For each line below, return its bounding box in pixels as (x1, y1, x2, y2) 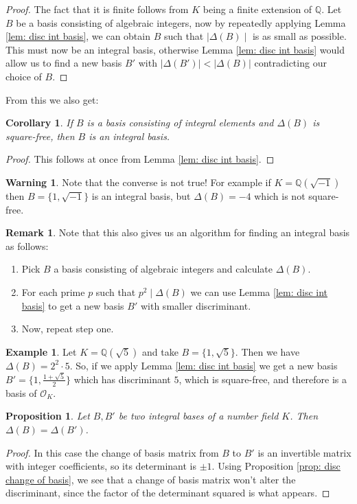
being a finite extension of (203, 2, 312, 16)
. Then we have (235, 344, 300, 358)
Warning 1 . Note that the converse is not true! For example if (5, 174, 271, 189)
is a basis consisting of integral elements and (87, 115, 274, 130)
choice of (5, 69, 42, 83)
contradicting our (254, 56, 327, 70)
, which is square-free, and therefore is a (178, 371, 347, 386)
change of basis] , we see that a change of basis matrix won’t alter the (5, 472, 296, 486)
